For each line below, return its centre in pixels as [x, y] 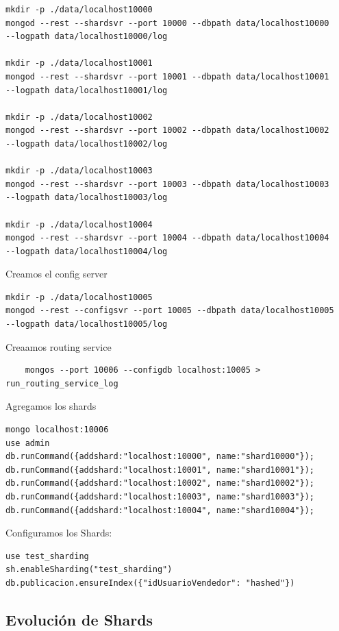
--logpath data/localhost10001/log [87, 90]
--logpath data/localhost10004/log [87, 251]
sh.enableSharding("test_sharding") [89, 570]
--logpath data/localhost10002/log [87, 144]
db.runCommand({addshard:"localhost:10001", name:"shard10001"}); [160, 470]
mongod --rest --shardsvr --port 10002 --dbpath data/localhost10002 [167, 131]
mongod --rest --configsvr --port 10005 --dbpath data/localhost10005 [170, 311]
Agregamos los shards [51, 406]
